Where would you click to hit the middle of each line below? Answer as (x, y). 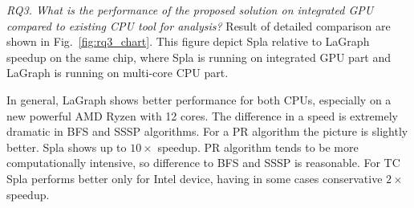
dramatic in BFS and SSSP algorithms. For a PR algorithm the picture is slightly (207, 131)
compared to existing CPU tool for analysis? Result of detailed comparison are (199, 25)
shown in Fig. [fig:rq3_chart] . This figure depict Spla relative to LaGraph (188, 41)
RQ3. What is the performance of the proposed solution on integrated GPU (190, 10)
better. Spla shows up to (67, 147)
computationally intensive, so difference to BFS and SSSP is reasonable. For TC (203, 163)
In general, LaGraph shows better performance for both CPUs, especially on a (199, 99)
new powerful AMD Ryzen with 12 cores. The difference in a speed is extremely (202, 115)
